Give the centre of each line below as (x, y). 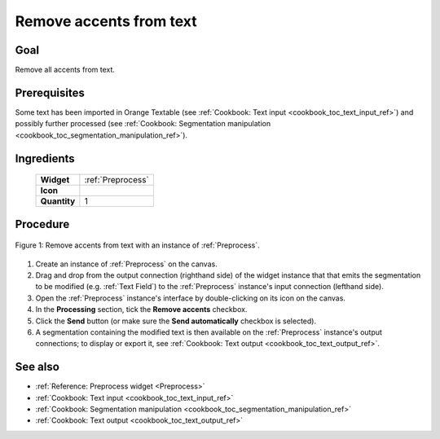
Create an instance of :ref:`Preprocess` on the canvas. (126, 264)
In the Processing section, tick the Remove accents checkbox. (141, 309)
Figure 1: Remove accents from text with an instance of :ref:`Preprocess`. (137, 245)
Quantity (58, 201)
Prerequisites (50, 92)
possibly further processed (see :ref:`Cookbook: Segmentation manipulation (143, 124)
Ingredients (45, 158)
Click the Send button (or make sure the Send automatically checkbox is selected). (176, 321)
